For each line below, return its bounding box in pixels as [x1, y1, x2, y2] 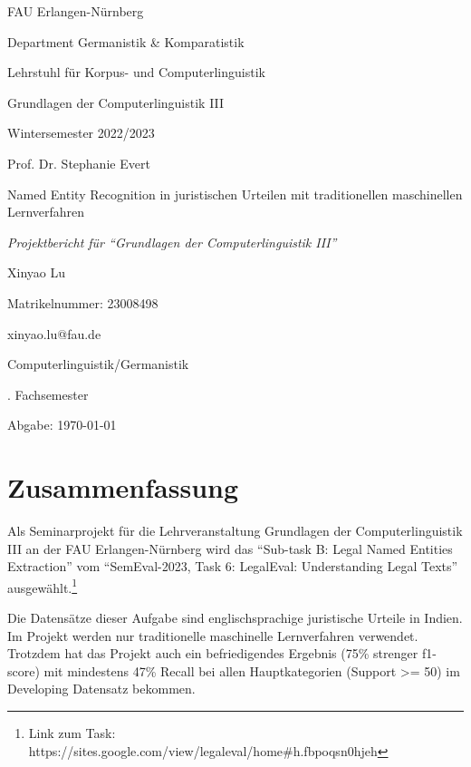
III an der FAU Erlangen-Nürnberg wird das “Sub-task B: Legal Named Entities [7, 539, 453, 558]
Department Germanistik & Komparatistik [7, 32, 245, 51]
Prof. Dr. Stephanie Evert [7, 153, 150, 172]
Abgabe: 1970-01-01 [7, 415, 117, 434]
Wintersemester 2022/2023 [7, 123, 155, 142]
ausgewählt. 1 [7, 575, 78, 597]
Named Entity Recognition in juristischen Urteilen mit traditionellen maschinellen [7, 184, 463, 203]
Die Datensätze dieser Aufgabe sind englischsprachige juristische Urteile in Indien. [7, 608, 463, 627]
